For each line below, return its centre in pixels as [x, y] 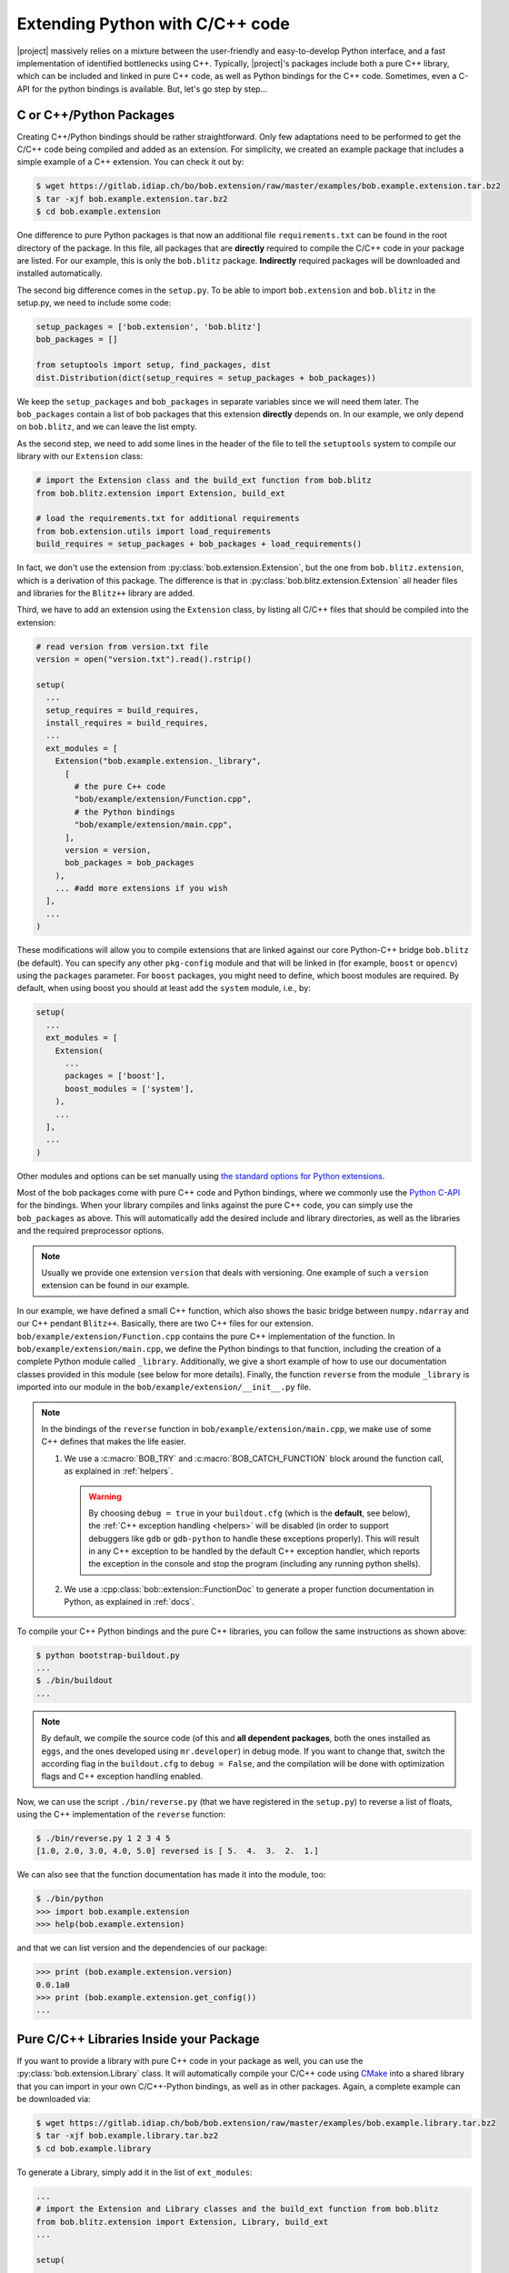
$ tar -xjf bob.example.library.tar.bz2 [127, 2136]
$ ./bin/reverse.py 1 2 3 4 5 [103, 1838]
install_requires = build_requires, [127, 723]
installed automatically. [60, 274]
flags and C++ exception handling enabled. [122, 1777]
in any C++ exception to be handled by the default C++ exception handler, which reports [254, 1551]
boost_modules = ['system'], [130, 1088]
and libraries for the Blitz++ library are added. [106, 593]
